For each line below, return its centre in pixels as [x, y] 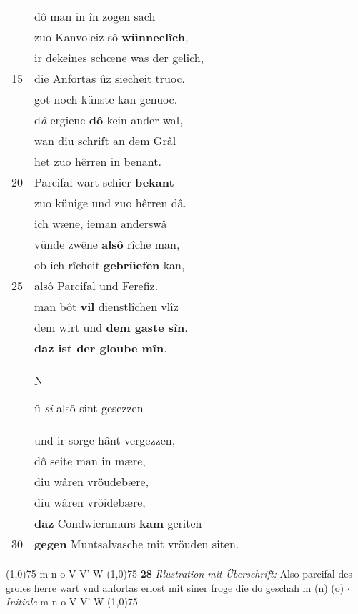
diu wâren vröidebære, [90, 502]
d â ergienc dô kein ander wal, [109, 120]
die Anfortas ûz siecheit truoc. [110, 78]
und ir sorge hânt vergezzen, [105, 440]
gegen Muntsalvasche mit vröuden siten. [137, 544]
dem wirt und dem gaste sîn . [111, 327]
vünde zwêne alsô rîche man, [107, 244]
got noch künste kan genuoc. [106, 99]
